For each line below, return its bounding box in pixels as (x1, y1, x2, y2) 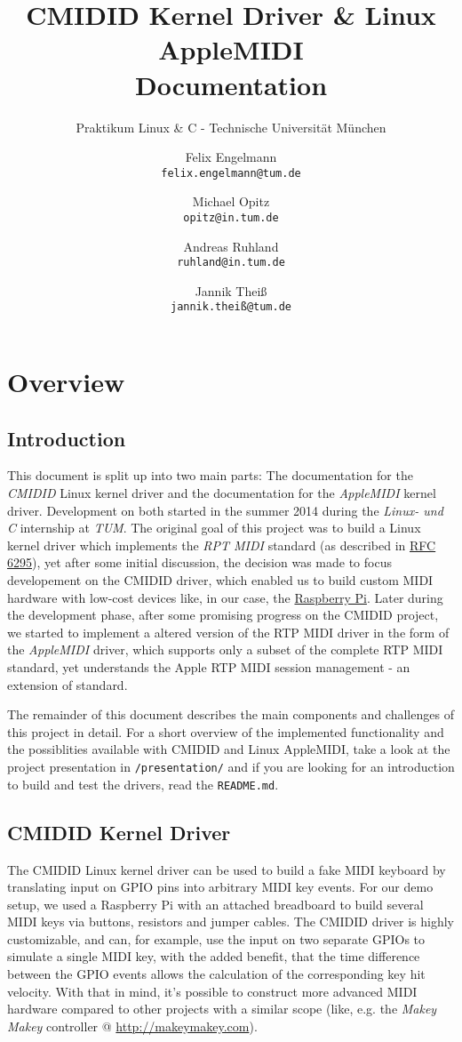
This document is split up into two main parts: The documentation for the (7, 466, 413, 485)
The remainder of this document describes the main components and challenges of (7, 705, 454, 724)
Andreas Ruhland (183, 236, 279, 255)
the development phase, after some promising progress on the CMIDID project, (7, 605, 439, 624)
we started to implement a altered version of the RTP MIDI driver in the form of (7, 622, 450, 641)
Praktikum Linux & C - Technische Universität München (76, 117, 386, 136)
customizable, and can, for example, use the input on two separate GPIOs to (7, 929, 426, 948)
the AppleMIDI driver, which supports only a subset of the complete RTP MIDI (7, 640, 443, 659)
